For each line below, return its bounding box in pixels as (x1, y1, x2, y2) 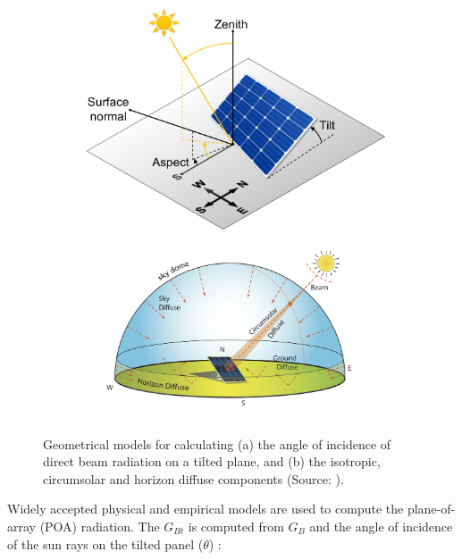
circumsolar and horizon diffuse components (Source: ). (43, 469, 344, 488)
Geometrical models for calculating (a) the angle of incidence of (43, 434, 391, 453)
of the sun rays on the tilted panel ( (7, 534, 204, 553)
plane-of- (407, 499, 456, 518)
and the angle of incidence (309, 516, 453, 535)
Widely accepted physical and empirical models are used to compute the (7, 499, 404, 518)
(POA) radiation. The (39, 516, 160, 535)
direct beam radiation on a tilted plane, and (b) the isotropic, (43, 452, 381, 471)
